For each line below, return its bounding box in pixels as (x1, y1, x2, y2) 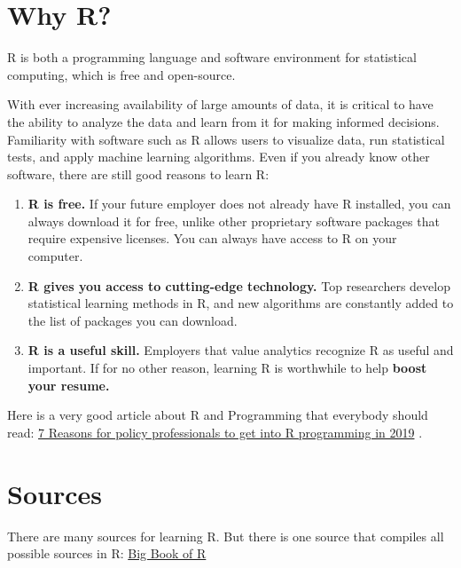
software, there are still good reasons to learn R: (7, 164, 270, 183)
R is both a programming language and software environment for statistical (7, 48, 417, 67)
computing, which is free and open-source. (7, 65, 236, 83)
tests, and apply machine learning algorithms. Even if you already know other (7, 147, 430, 166)
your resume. (27, 375, 110, 394)
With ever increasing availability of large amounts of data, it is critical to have (7, 95, 434, 114)
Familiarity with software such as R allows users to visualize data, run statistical (7, 130, 445, 148)
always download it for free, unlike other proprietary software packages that (27, 211, 440, 230)
